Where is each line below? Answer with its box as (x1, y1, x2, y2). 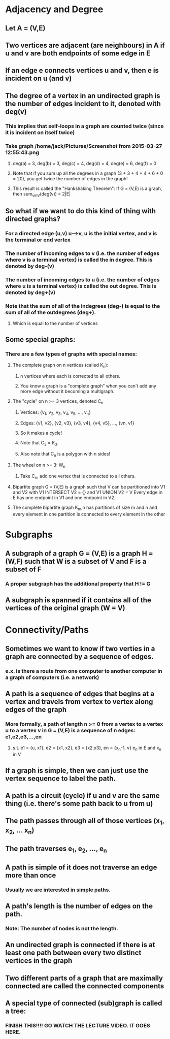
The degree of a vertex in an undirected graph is (5, 91, 161, 100)
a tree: (5, 1007, 26, 1016)
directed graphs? (5, 215, 61, 223)
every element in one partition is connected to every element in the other (12, 511, 165, 517)
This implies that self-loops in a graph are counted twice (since (5, 122, 164, 129)
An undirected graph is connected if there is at (5, 940, 155, 949)
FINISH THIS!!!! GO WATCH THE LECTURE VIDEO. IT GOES (5, 1022, 151, 1029)
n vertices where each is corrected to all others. (20, 373, 121, 379)
